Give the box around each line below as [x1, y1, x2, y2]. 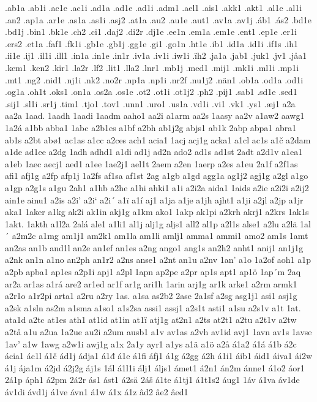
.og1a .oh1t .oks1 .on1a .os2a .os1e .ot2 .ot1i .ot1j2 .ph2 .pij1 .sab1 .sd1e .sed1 [5, 85, 297, 98]
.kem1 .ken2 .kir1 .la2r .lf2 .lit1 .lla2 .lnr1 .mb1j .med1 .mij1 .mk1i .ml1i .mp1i [5, 61, 299, 74]
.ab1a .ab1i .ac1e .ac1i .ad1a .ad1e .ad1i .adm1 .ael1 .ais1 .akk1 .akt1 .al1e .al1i [5, 1, 302, 13]
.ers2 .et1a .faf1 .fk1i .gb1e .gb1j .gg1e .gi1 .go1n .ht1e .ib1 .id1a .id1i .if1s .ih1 [5, 37, 298, 50]
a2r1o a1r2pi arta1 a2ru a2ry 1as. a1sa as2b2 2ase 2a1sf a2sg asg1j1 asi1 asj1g [5, 289, 297, 302]
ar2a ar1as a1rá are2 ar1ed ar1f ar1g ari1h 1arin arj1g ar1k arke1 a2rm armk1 [5, 277, 297, 290]
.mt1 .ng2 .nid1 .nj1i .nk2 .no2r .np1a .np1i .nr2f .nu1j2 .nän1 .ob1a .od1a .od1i [5, 73, 304, 86]
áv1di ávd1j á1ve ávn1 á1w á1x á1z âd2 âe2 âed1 [5, 385, 188, 398]
